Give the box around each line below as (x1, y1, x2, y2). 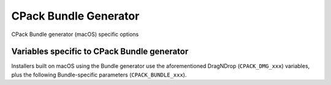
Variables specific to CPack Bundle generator (11, 46, 189, 57)
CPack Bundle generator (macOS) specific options (11, 31, 139, 38)
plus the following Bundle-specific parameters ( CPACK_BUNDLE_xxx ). (11, 71, 187, 78)
